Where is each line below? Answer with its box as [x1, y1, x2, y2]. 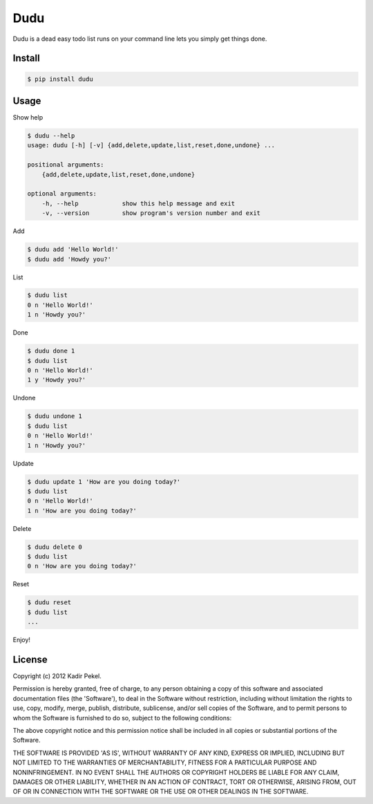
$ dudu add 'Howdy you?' [27, 255, 112, 263]
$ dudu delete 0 [27, 543, 83, 551]
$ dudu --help [27, 132, 75, 140]
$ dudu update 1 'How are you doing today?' [27, 478, 181, 485]
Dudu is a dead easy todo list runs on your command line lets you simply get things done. [12, 35, 267, 43]
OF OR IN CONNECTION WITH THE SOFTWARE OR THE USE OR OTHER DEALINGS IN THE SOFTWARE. [12, 787, 309, 796]
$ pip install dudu [27, 75, 93, 83]
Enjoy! [12, 636, 31, 644]
